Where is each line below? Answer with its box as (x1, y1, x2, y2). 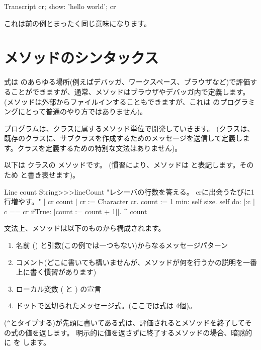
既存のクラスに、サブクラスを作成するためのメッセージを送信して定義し (4, 133, 243, 143)
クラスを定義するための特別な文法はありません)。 (17, 142, 182, 153)
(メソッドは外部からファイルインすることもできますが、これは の (4, 96, 220, 107)
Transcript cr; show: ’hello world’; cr (4, 1, 116, 11)
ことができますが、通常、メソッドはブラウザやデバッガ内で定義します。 (11, 86, 250, 97)
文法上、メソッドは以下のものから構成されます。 (4, 223, 165, 233)
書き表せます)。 (27, 169, 80, 180)
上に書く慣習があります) (16, 267, 97, 277)
